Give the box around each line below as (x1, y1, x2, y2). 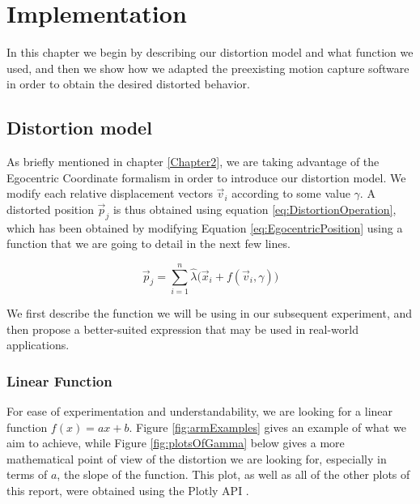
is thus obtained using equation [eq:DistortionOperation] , (112, 200, 397, 217)
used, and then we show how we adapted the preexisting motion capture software (6, 59, 409, 76)
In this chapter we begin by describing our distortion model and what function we (6, 44, 414, 61)
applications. (6, 336, 70, 353)
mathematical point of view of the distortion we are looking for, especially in (6, 450, 387, 467)
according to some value (231, 185, 350, 202)
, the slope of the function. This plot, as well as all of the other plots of (57, 466, 410, 483)
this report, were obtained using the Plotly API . (6, 481, 249, 498)
